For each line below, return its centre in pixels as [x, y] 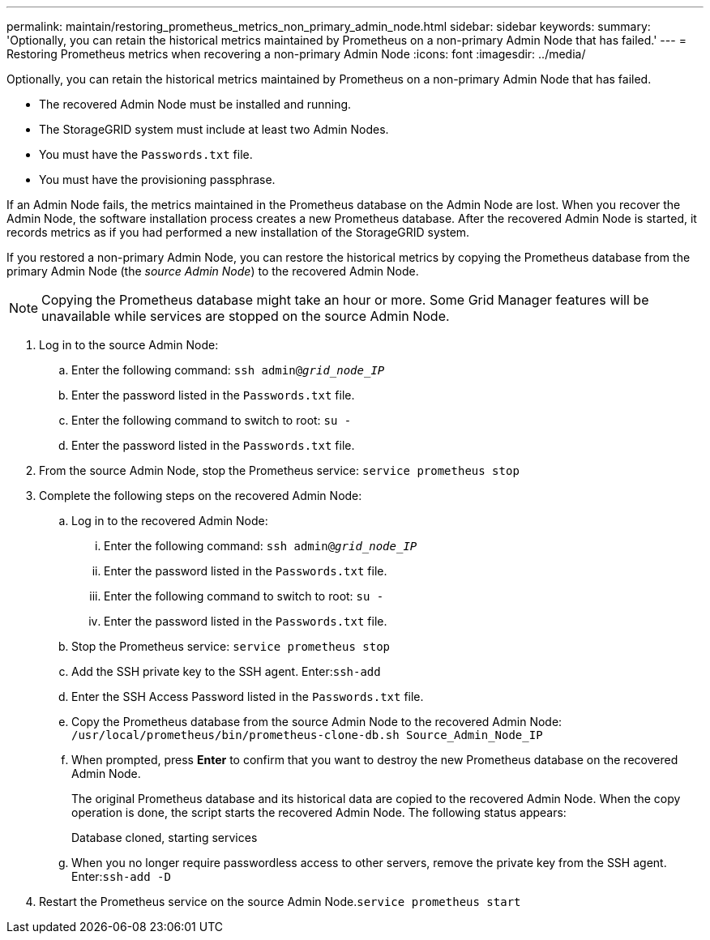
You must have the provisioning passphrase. [157, 179]
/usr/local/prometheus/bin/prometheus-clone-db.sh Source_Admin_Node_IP [307, 735]
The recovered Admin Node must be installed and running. [195, 104]
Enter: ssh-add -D [121, 876]
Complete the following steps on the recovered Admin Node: [201, 496]
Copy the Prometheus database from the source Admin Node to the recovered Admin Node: [317, 722]
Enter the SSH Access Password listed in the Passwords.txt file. [248, 696]
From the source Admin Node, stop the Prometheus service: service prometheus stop [279, 470]
